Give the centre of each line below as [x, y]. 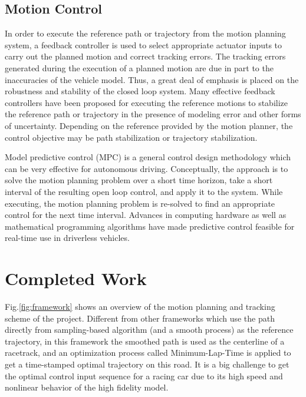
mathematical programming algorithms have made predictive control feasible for [150, 226]
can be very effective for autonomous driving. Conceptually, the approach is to [147, 168]
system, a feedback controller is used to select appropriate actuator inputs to [144, 44]
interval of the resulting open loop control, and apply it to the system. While [144, 191]
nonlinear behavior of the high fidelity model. [87, 387]
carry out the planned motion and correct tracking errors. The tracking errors [145, 56]
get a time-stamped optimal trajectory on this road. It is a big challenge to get [147, 364]
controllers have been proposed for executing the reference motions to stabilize [147, 102]
